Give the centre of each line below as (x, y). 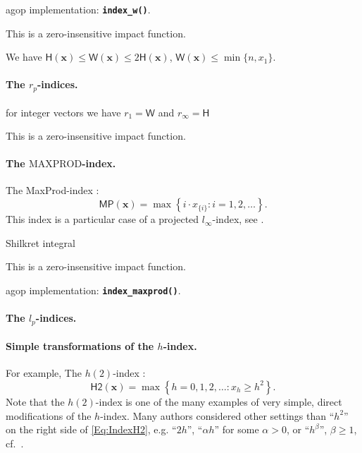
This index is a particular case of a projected (102, 219)
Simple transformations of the (80, 346)
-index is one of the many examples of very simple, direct (219, 401)
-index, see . (238, 219)
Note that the (35, 401)
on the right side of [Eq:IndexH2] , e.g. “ (91, 429)
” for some (237, 429)
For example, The (44, 373)
